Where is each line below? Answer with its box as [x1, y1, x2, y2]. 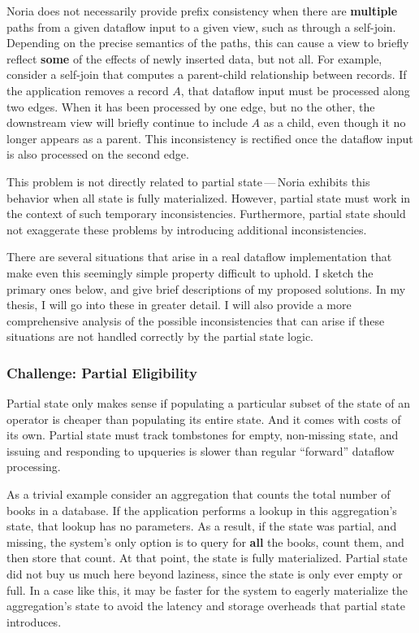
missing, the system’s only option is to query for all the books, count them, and [6, 533, 404, 550]
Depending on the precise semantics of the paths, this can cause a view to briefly [6, 34, 409, 51]
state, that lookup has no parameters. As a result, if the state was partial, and [6, 517, 397, 535]
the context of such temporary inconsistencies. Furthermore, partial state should [6, 205, 406, 222]
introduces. [6, 613, 62, 630]
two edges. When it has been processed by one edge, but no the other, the [6, 98, 375, 115]
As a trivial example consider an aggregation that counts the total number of [6, 486, 391, 503]
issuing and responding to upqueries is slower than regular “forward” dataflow [6, 442, 395, 459]
